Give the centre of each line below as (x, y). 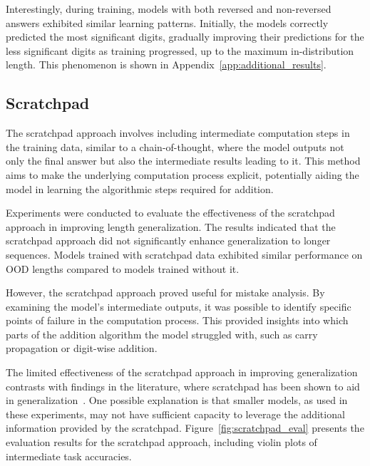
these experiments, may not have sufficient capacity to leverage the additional (175, 414)
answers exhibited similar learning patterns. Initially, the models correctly (167, 22)
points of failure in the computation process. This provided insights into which (177, 320)
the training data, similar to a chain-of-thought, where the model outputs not (175, 146)
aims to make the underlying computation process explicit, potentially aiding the (183, 174)
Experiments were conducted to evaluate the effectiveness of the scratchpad (170, 213)
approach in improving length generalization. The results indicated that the (171, 226)
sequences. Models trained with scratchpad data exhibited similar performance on (184, 254)
